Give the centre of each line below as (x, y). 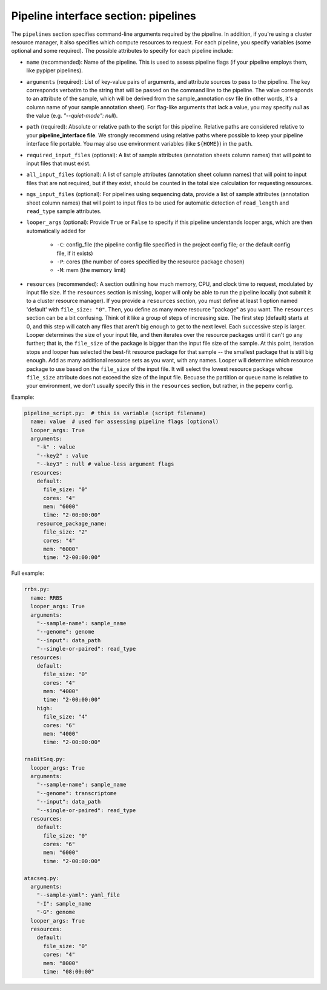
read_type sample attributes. (64, 211)
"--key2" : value (62, 456)
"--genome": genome (66, 632)
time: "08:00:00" (69, 971)
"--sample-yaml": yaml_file (78, 895)
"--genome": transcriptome (77, 793)
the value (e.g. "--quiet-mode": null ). (72, 116)
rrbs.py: (37, 589)
